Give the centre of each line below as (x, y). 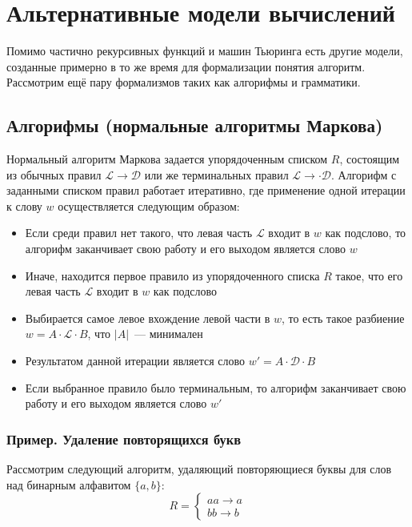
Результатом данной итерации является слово (135, 361)
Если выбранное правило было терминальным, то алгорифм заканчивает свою (216, 387)
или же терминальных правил (216, 174)
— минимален (169, 334)
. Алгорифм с (364, 174)
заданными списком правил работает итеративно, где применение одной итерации (206, 190)
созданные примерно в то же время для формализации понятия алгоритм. (186, 66)
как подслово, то (366, 233)
